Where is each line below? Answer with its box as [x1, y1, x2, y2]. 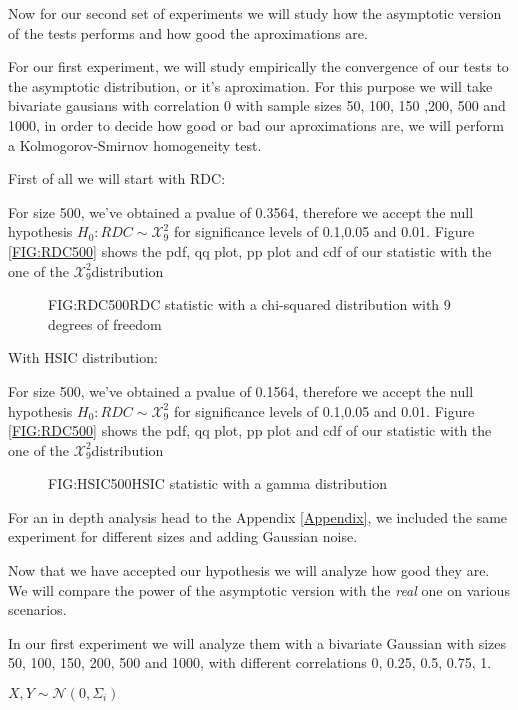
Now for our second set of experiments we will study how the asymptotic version [8, 3, 502, 23]
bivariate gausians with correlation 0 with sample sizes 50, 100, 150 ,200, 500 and [8, 95, 506, 116]
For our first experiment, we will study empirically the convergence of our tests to [8, 56, 509, 77]
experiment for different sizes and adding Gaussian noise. [8, 526, 358, 547]
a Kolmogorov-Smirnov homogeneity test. [8, 134, 262, 155]
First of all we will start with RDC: [8, 168, 226, 189]
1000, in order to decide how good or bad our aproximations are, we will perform [8, 114, 504, 135]
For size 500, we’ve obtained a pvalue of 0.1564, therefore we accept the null [8, 380, 474, 401]
